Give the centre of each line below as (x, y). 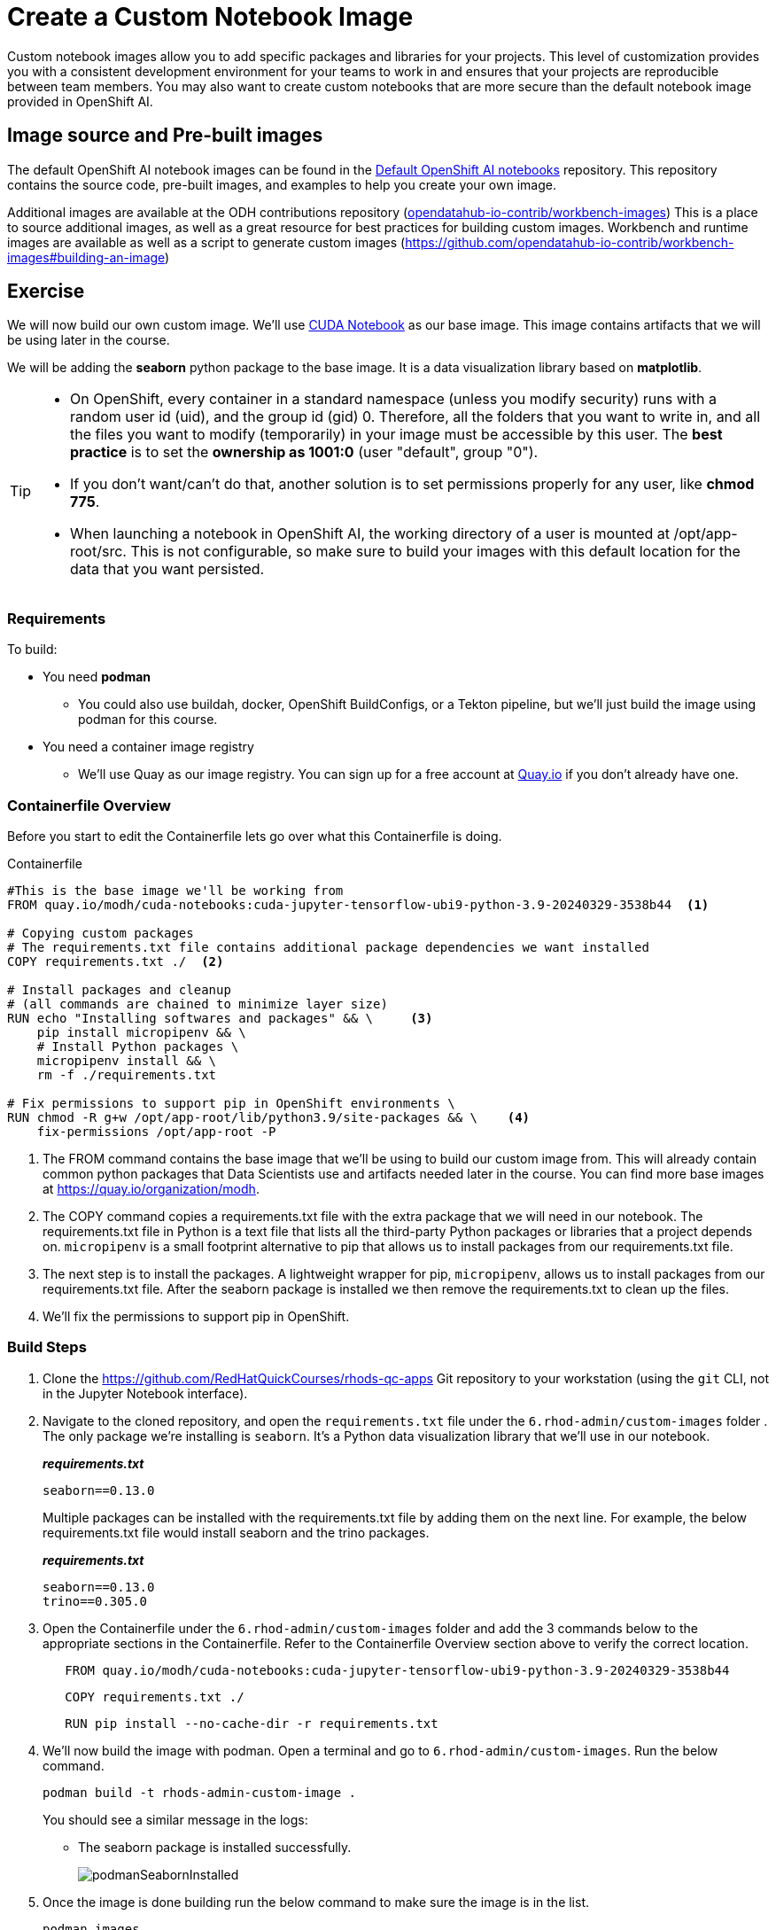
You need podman (97, 677)
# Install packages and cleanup (119, 989)
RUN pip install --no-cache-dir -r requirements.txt (252, 1723)
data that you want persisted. (167, 569)
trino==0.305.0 (95, 1601)
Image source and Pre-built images (165, 136)
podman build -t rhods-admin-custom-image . (200, 1792)
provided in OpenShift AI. (80, 101)
